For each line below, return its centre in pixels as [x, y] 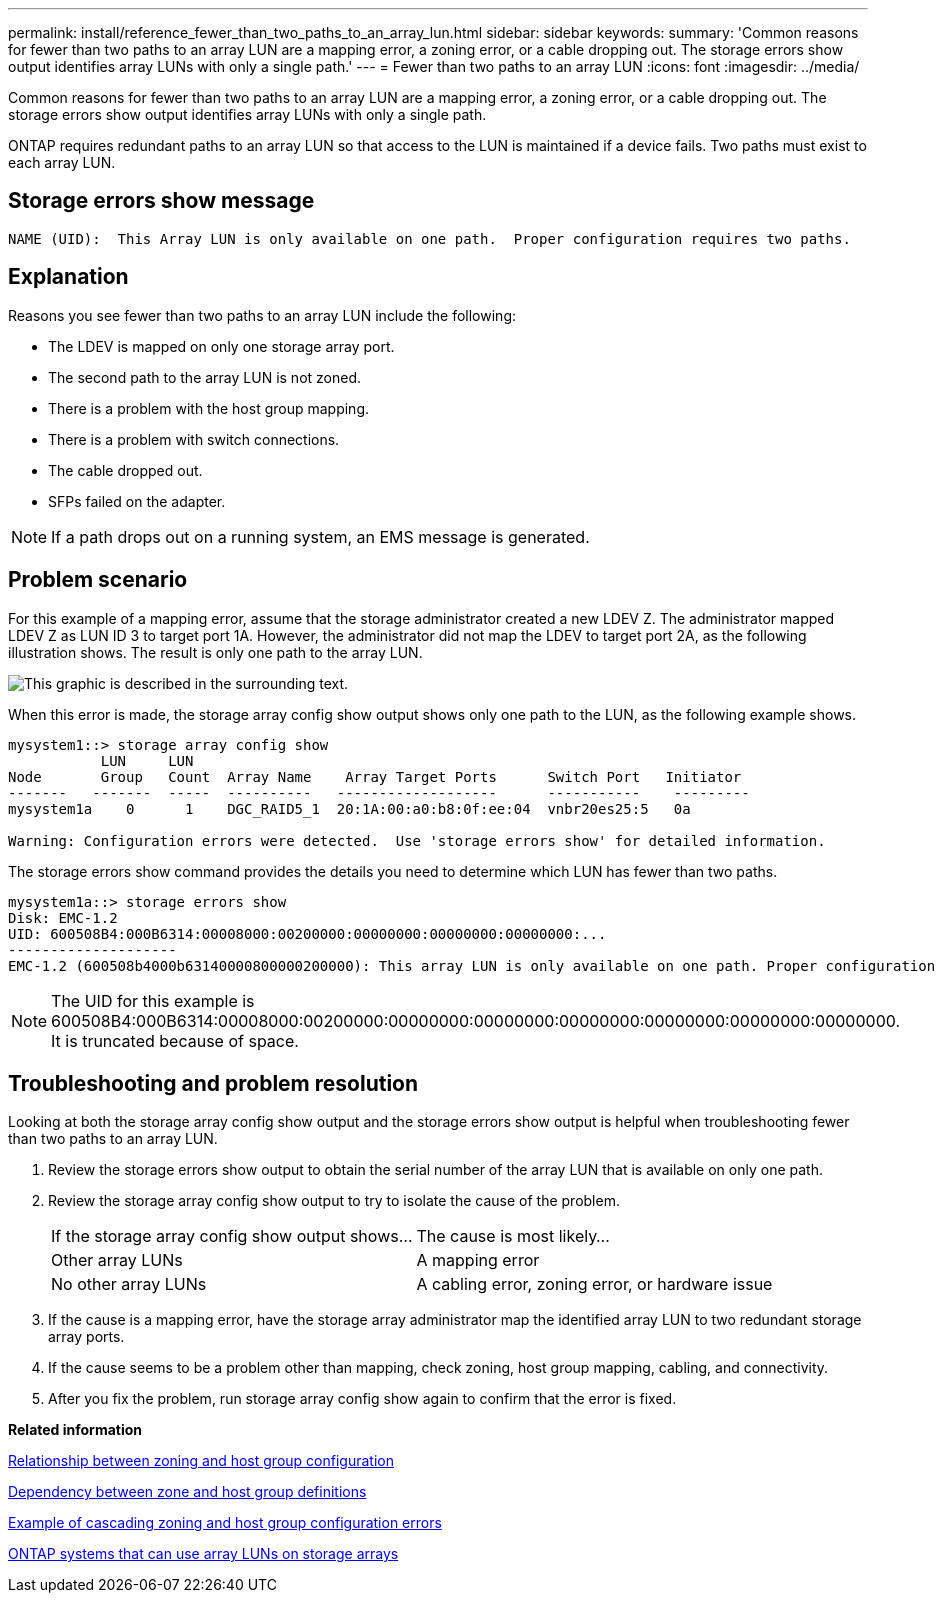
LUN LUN [147, 760]
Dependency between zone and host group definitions [187, 1492]
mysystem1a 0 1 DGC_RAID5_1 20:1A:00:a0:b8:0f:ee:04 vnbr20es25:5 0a [349, 808]
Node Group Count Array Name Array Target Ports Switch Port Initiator [375, 776]
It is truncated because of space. [175, 1040]
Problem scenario [98, 580]
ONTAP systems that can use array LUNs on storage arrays [203, 1554]
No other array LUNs [129, 1284]
